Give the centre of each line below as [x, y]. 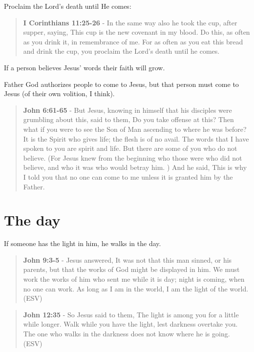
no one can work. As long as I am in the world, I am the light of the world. [136, 288]
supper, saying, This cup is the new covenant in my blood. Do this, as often [137, 32]
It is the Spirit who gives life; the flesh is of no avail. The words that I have [136, 138]
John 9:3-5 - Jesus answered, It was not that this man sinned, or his [127, 259]
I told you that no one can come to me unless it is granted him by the [128, 176]
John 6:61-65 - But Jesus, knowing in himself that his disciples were [127, 110]
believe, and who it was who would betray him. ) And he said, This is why [135, 167]
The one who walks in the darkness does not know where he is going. [127, 333]
